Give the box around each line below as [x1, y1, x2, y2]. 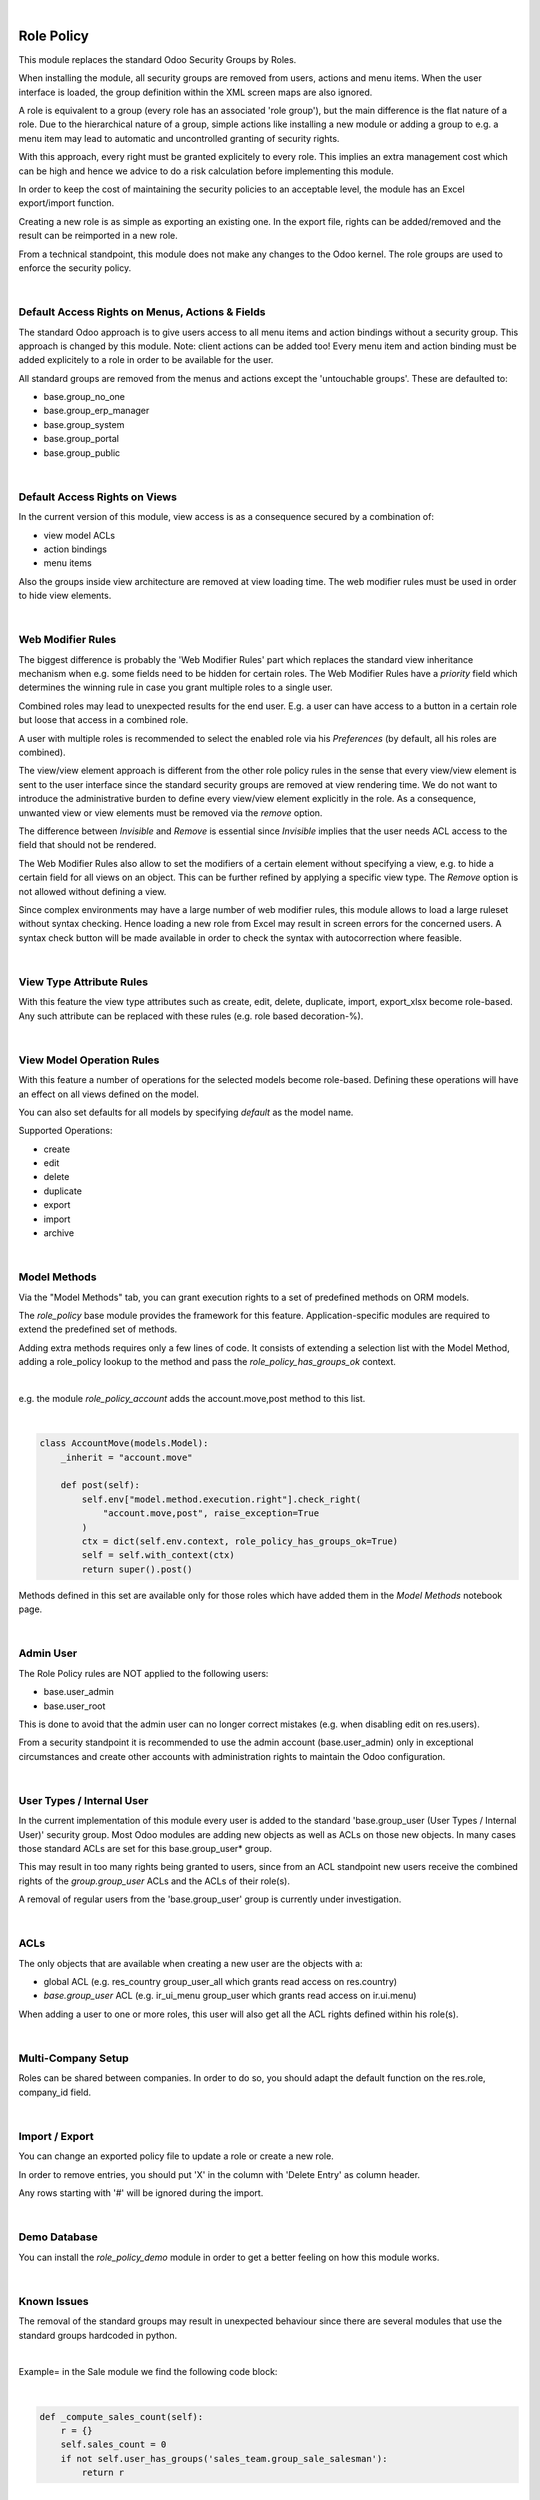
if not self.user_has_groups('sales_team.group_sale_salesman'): [60, 2453, 388, 2464]
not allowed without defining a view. [18, 885, 167, 897]
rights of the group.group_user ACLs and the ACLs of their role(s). [18, 1875, 290, 1887]
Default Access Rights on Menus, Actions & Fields [18, 305, 266, 319]
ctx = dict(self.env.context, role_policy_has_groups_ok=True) [81, 1536, 399, 1547]
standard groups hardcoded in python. [18, 2329, 178, 2341]
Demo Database [18, 2230, 99, 2244]
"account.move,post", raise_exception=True [102, 1508, 320, 1519]
